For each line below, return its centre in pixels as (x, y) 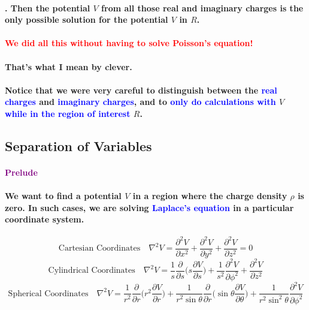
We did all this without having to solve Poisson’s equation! (129, 43)
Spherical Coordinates (48, 294)
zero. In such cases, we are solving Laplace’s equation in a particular (149, 207)
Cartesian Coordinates (99, 249)
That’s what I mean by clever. (69, 66)
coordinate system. (45, 219)
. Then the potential (48, 7)
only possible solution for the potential (87, 19)
